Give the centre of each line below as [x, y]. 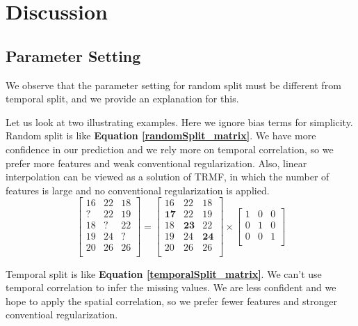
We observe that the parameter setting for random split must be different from [173, 85]
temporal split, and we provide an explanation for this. [122, 99]
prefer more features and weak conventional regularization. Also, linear [156, 163]
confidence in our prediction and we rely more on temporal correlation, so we [170, 149]
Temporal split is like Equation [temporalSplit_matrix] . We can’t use [164, 273]
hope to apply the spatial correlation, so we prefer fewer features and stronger [172, 301]
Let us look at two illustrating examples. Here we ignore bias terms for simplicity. [179, 122]
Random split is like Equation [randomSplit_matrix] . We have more [161, 135]
